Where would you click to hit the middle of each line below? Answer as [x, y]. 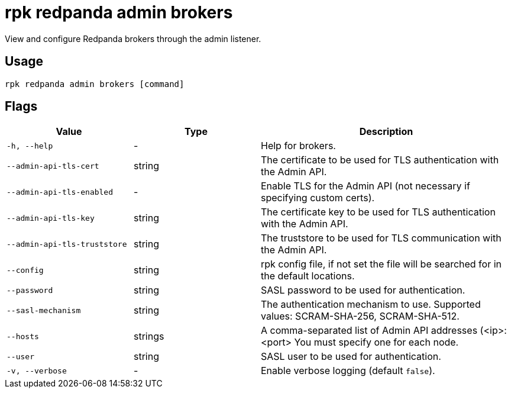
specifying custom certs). [318, 198]
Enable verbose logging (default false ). [348, 371]
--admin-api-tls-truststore [67, 244]
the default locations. [308, 276]
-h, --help [30, 146]
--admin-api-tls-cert [53, 166]
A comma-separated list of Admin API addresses [369, 331]
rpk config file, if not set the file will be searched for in [381, 264]
